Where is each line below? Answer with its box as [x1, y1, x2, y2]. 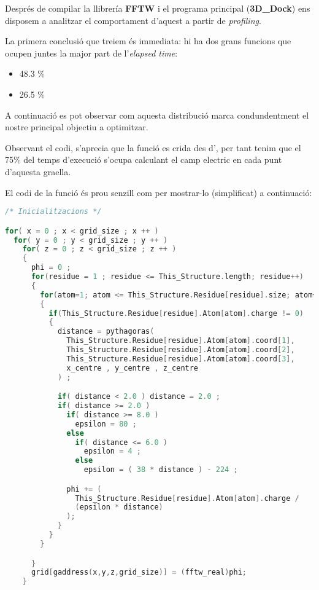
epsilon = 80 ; [75, 419, 137, 428]
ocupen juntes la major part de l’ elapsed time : [5, 46, 178, 59]
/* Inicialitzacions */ [5, 207, 102, 216]
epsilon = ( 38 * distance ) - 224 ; [83, 465, 238, 474]
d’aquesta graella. [5, 165, 71, 178]
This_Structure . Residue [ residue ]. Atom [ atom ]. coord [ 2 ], [66, 345, 295, 355]
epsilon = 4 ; [83, 447, 141, 456]
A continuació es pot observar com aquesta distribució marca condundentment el [5, 108, 309, 121]
